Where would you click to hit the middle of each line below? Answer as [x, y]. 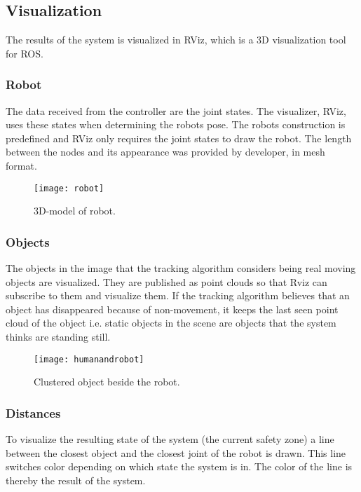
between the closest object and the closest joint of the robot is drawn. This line [176, 452]
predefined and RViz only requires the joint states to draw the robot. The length [179, 138]
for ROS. [25, 53]
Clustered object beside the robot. [107, 382]
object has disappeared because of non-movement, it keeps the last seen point [172, 309]
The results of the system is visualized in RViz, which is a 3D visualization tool [176, 40]
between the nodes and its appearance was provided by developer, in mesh [165, 152]
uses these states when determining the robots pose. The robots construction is [176, 124]
